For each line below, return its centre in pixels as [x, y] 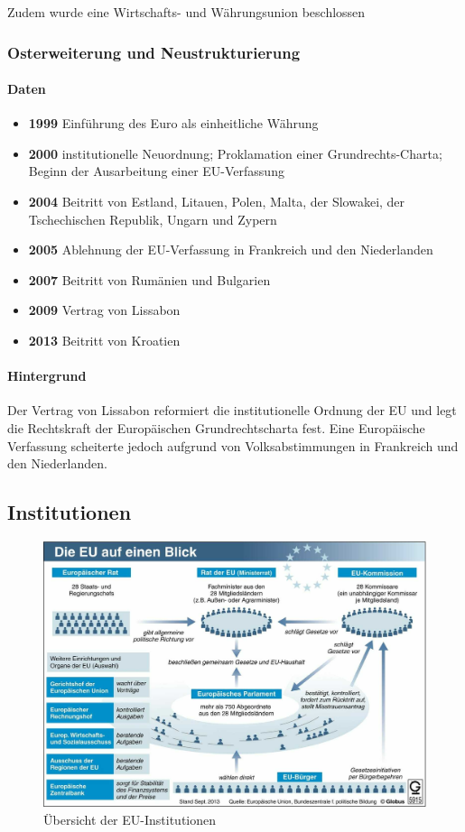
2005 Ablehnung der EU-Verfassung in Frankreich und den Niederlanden [231, 250]
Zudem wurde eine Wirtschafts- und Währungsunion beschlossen [186, 12]
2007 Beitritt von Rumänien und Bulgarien [149, 279]
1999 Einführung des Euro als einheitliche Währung [173, 123]
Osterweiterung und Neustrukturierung [154, 52]
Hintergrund [47, 376]
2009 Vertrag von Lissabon [104, 310]
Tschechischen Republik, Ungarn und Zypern [153, 219]
